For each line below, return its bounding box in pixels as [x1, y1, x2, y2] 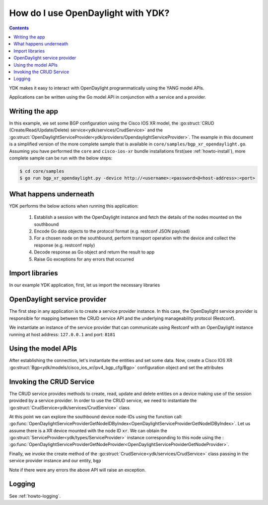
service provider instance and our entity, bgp [9, 458, 101, 464]
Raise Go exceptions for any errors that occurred [34, 256, 134, 262]
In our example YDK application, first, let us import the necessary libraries [9, 282, 160, 288]
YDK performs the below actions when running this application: [9, 203, 139, 209]
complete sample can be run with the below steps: [9, 155, 113, 161]
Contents [9, 25, 29, 31]
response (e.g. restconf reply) [34, 242, 95, 248]
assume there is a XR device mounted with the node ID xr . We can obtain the [9, 427, 167, 433]
